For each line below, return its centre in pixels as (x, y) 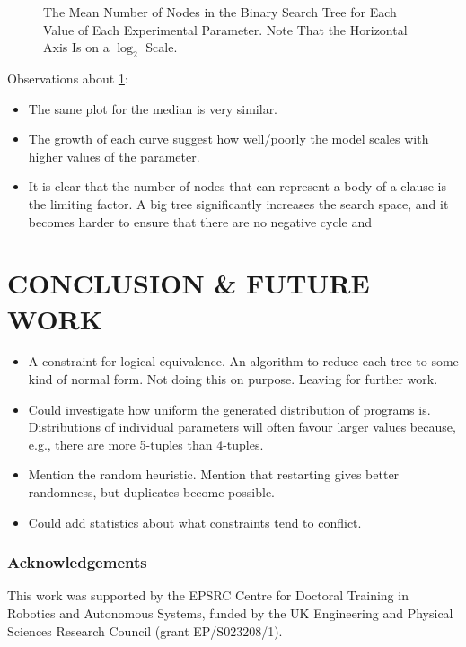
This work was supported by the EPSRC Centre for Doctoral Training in (208, 595)
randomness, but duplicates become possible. (151, 492)
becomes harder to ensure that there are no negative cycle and (200, 221)
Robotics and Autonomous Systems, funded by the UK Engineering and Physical (230, 613)
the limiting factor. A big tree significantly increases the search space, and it (238, 203)
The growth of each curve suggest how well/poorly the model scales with (229, 139)
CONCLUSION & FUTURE (189, 283)
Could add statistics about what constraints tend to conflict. (195, 522)
